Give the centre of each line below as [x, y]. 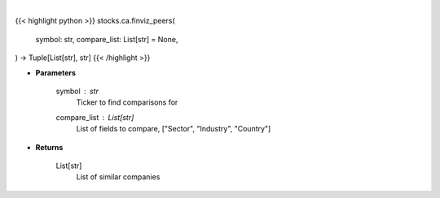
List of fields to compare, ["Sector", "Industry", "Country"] [174, 129]
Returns [49, 147]
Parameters [56, 72]
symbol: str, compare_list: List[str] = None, [107, 39]
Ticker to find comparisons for [127, 102]
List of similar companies [118, 177]
